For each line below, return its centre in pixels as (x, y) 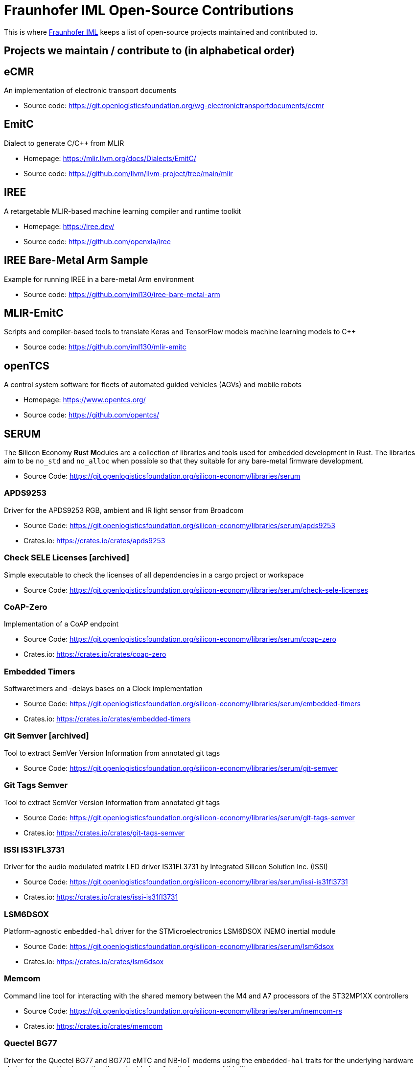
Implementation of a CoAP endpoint (61, 624)
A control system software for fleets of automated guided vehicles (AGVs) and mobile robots (153, 385)
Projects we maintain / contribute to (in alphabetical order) (150, 51)
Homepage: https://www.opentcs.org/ (85, 400)
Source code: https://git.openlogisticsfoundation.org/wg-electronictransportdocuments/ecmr (174, 106)
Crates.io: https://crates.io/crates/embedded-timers (107, 719)
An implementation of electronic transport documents (90, 91)
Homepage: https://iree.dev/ (69, 226)
